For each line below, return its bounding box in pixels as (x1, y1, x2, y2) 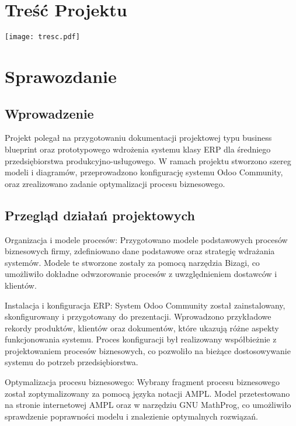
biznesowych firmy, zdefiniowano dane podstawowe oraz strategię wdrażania (5, 245, 275, 257)
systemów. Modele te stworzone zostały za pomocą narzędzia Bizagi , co (5, 256, 260, 268)
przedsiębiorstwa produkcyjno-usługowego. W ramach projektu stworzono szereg (5, 154, 291, 167)
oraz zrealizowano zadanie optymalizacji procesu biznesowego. (5, 177, 225, 189)
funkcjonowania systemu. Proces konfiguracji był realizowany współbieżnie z (5, 333, 277, 345)
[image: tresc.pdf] (5, 33, 80, 41)
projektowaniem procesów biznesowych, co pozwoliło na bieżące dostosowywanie (5, 344, 291, 356)
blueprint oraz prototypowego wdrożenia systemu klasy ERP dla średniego (5, 143, 271, 155)
